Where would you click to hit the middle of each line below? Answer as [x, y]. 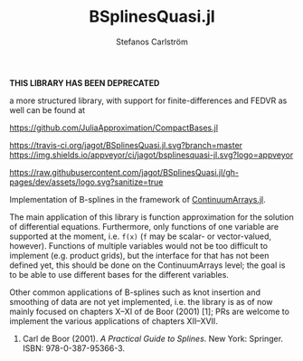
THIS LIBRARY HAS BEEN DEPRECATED [85, 82]
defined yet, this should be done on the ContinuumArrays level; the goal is [147, 265]
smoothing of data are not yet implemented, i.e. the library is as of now [141, 301]
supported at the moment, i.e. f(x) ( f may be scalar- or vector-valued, [140, 236]
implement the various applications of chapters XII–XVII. [114, 321]
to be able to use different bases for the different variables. [119, 274]
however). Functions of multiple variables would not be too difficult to [139, 245]
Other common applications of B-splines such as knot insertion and [135, 292]
